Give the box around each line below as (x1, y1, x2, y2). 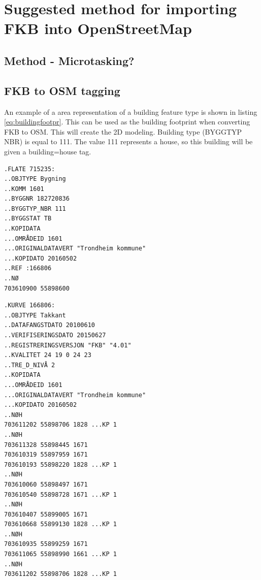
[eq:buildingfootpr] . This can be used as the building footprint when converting (4, 116, 250, 127)
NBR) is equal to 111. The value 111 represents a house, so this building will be (4, 136, 253, 147)
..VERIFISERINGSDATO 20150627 (4, 332, 106, 339)
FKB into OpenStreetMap (4, 18, 192, 39)
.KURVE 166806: (4, 302, 55, 309)
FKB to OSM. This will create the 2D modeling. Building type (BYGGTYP (4, 126, 242, 137)
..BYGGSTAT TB (4, 215, 52, 222)
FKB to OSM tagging (4, 82, 120, 98)
